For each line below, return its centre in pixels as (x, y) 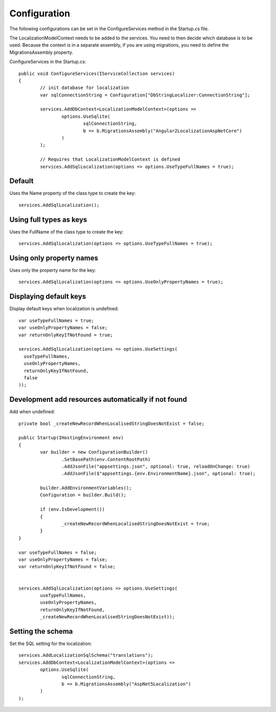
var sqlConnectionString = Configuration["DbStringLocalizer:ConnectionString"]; (145, 95)
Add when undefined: (32, 412)
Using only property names (54, 258)
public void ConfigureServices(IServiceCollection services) (97, 73)
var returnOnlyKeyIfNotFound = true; (66, 335)
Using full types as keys (48, 219)
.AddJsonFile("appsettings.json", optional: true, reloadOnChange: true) (156, 466)
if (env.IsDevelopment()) (72, 510)
